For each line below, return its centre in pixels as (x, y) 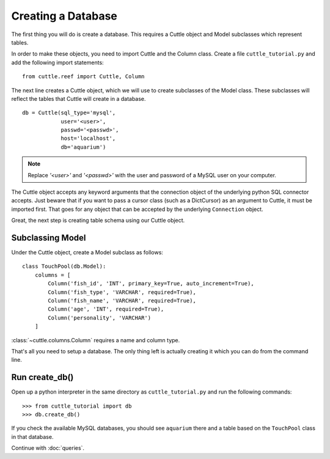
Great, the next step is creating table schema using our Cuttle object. (98, 221)
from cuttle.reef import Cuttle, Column (83, 77)
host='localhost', (88, 138)
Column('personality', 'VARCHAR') (100, 318)
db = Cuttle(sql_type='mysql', (69, 113)
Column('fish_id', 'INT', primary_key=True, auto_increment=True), (151, 284)
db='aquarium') (83, 147)
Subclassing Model (49, 238)
